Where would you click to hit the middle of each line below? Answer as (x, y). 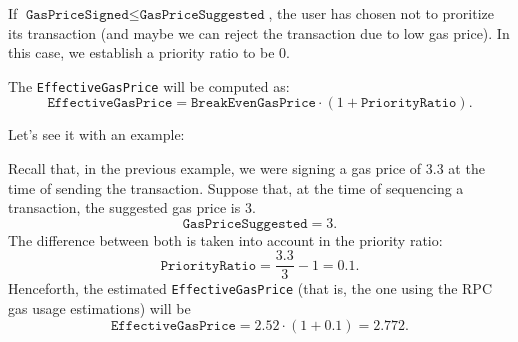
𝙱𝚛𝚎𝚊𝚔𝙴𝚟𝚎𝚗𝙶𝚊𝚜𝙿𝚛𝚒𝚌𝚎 (253, 103)
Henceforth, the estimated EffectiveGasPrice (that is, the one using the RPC (250, 288)
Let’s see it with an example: (96, 134)
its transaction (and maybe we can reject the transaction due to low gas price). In (259, 32)
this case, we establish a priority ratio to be (141, 52)
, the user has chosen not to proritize (381, 13)
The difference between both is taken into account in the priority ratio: (225, 239)
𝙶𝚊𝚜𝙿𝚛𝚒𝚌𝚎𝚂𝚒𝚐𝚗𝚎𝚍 (77, 15)
